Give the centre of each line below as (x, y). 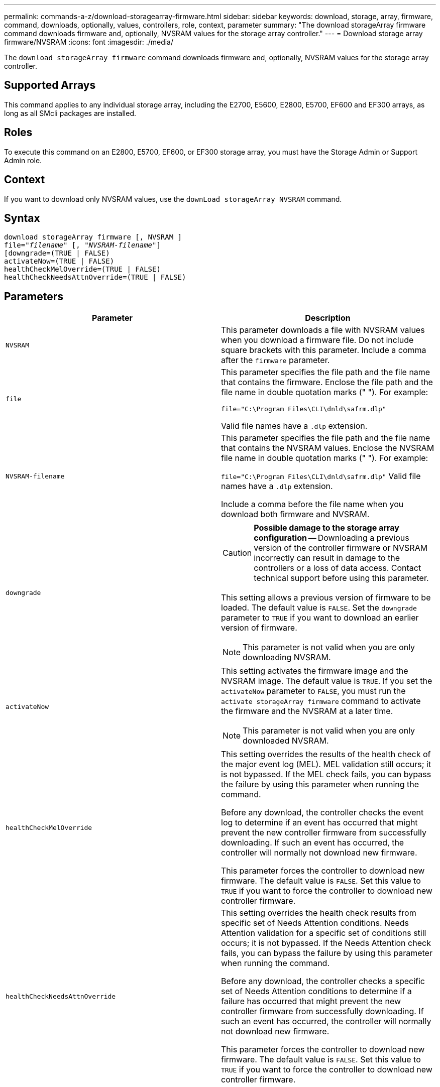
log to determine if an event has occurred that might (319, 823)
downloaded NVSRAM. (286, 741)
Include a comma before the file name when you (312, 504)
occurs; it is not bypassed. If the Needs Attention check (326, 943)
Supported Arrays (50, 85)
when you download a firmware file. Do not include (317, 340)
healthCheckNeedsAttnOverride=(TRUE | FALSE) (95, 277)
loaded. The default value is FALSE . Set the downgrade (319, 608)
